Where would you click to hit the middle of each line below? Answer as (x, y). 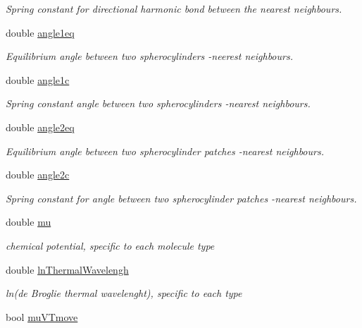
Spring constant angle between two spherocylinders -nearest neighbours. (158, 103)
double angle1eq (40, 32)
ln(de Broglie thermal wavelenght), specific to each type (124, 293)
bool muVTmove (42, 316)
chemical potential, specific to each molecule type (110, 245)
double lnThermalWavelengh (67, 269)
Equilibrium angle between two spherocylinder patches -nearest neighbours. (165, 151)
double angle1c (38, 79)
